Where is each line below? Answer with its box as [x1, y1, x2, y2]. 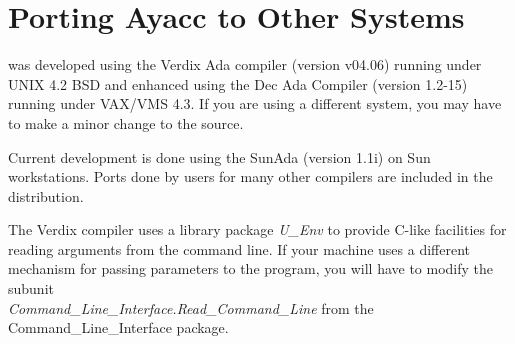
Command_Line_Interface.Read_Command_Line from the [8, 297, 374, 318]
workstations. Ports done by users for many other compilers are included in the [8, 166, 493, 187]
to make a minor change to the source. [8, 112, 244, 133]
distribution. [8, 185, 84, 206]
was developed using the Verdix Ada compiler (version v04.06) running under [8, 54, 482, 75]
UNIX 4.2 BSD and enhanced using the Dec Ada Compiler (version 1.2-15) [8, 73, 468, 94]
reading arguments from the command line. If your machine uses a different [8, 238, 471, 259]
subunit [8, 278, 54, 299]
